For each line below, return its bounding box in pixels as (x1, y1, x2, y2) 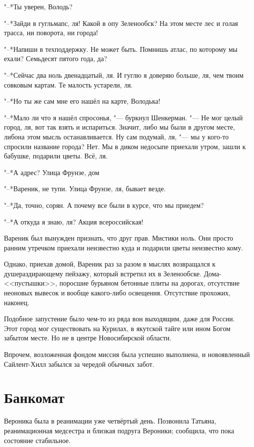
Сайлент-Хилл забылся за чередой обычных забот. (4, 358, 155, 369)
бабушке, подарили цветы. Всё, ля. (4, 151, 108, 161)
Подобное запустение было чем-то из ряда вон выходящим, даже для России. (4, 313, 235, 324)
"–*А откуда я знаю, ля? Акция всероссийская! (4, 216, 143, 226)
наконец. (4, 297, 29, 307)
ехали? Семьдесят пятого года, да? (4, 53, 107, 64)
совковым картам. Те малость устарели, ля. (4, 79, 133, 89)
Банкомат (4, 387, 65, 407)
